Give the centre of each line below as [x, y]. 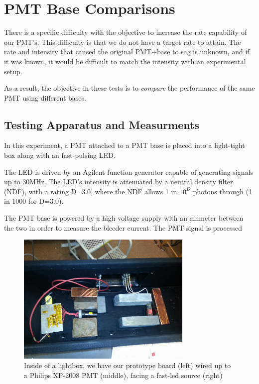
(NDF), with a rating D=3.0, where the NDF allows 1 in [91, 191]
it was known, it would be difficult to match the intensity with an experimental [125, 61]
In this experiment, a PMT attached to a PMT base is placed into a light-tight [125, 145]
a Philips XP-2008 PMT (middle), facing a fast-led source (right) [123, 375]
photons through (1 [222, 191]
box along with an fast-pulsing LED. [60, 155]
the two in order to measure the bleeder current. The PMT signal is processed [123, 227]
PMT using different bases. [45, 97]
